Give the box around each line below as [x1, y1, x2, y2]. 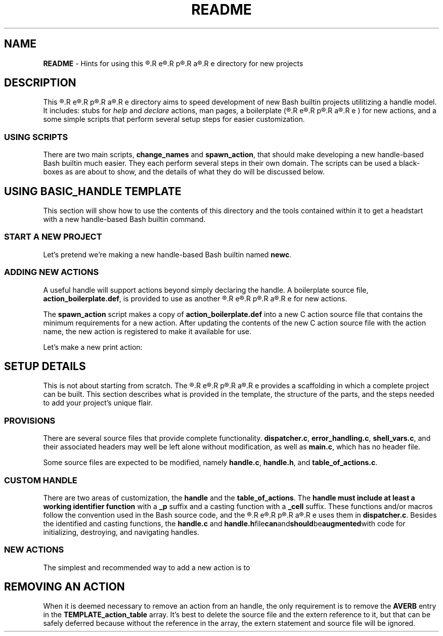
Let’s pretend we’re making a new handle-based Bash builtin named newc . [43, 250, 292, 259]
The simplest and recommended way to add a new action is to [43, 563, 250, 572]
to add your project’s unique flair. [43, 398, 153, 407]
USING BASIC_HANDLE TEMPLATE [4, 185, 182, 198]
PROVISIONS [4, 415, 56, 426]
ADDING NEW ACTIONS [4, 267, 99, 278]
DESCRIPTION [4, 76, 76, 89]
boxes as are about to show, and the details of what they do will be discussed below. [43, 167, 325, 176]
